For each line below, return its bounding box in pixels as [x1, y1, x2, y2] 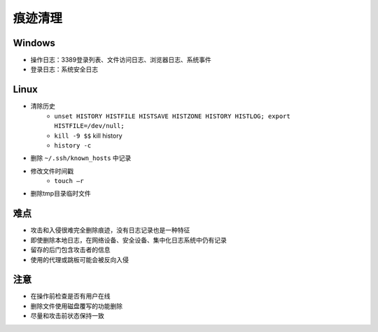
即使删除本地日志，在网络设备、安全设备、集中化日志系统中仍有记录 [30, 236, 227, 244]
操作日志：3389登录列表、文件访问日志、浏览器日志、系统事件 [30, 56, 211, 64]
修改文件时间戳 [30, 166, 73, 175]
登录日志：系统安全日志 [30, 65, 98, 73]
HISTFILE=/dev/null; [54, 122, 125, 130]
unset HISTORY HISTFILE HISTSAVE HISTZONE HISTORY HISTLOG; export [54, 112, 290, 120]
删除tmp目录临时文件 [30, 189, 91, 198]
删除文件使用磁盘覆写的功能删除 [30, 301, 122, 310]
